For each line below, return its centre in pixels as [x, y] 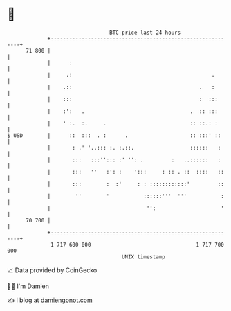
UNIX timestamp [144, 257]
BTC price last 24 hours [145, 33]
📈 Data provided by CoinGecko [52, 270]
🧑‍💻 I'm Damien [28, 286]
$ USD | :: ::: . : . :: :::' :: [114, 135]
